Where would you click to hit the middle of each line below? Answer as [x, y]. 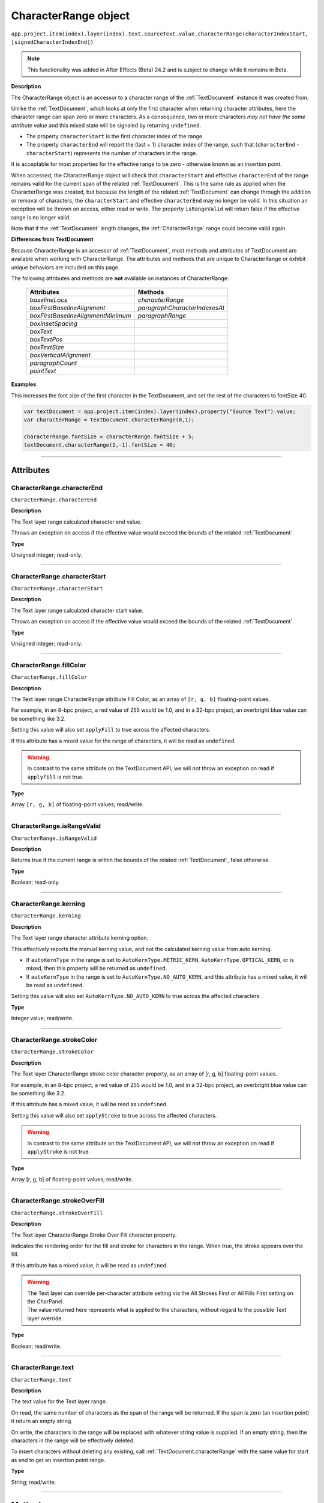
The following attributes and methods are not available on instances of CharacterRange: [120, 278]
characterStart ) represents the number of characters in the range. [112, 153]
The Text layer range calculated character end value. [76, 522]
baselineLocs [49, 300]
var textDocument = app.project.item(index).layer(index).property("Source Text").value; [160, 411]
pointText [43, 371]
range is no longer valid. [41, 217]
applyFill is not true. [55, 777]
